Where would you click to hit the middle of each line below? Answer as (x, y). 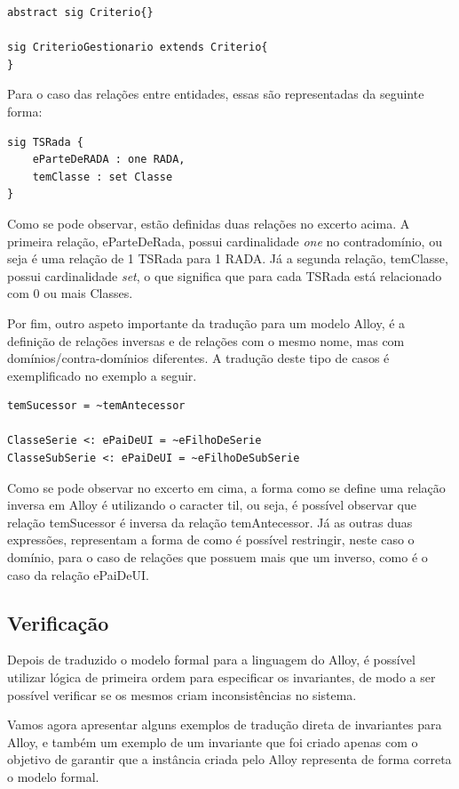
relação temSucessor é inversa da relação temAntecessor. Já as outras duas (210, 522)
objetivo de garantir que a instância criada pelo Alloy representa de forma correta (229, 759)
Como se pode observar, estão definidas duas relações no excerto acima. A (209, 223)
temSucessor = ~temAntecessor (96, 406)
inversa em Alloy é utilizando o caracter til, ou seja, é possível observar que (212, 505)
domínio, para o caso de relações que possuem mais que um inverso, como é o (218, 557)
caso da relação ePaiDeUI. (78, 574)
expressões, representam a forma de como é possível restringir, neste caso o (211, 539)
